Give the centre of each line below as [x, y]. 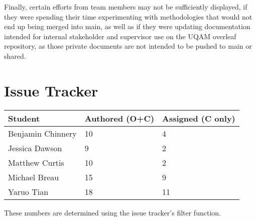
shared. [15, 56]
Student [24, 118]
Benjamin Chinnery [42, 133]
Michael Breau [34, 177]
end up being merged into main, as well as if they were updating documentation [127, 26]
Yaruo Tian [28, 191]
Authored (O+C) [119, 118]
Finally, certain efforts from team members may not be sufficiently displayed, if [126, 7]
